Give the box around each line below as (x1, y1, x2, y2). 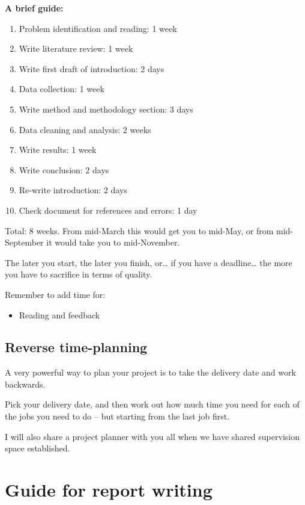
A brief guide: (5, 2, 64, 14)
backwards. (5, 377, 46, 390)
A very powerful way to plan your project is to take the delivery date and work (5, 366, 296, 379)
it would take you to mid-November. (46, 236, 180, 249)
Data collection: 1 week (19, 82, 104, 95)
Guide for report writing (5, 477, 213, 502)
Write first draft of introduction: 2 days (19, 62, 165, 75)
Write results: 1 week (19, 143, 97, 156)
